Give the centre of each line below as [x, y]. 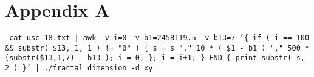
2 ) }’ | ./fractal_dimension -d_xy [79, 68]
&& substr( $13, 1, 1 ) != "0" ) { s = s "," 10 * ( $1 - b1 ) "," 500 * [157, 48]
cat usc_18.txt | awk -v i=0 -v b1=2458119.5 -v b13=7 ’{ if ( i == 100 [159, 38]
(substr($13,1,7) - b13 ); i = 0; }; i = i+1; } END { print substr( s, [155, 58]
